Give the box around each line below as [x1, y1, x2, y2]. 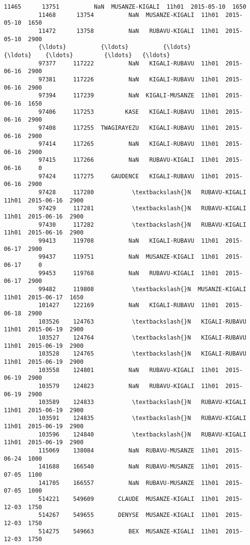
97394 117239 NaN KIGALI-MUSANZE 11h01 [38, 92, 219, 99]
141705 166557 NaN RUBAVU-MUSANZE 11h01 [38, 479, 219, 486]
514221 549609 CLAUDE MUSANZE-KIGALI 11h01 [38, 496, 219, 503]
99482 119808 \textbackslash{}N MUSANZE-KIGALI [38, 285, 247, 293]
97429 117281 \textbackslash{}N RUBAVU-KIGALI [38, 205, 247, 212]
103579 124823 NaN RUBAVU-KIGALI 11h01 [38, 382, 219, 389]
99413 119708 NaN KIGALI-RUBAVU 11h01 [38, 237, 219, 245]
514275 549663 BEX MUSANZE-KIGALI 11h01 [38, 528, 219, 535]
